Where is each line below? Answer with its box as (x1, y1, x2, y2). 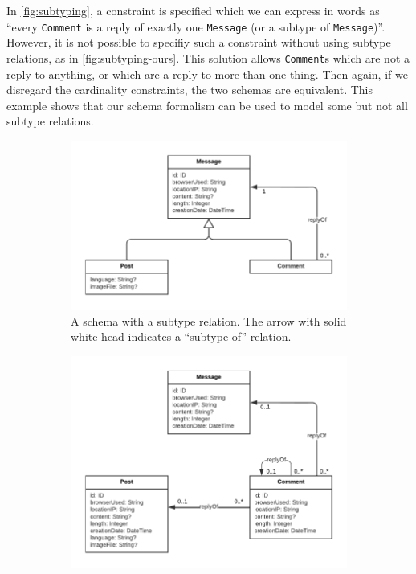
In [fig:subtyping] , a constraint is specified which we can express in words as (6, 2, 380, 18)
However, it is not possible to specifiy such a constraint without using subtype (6, 34, 391, 51)
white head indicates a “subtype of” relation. (71, 328, 292, 345)
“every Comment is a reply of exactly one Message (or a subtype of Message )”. (6, 18, 385, 35)
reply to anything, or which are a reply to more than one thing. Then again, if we (6, 65, 408, 82)
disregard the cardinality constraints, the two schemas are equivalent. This (6, 81, 373, 98)
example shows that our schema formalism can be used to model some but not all (6, 96, 408, 113)
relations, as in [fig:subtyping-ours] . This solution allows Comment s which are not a (6, 49, 410, 66)
